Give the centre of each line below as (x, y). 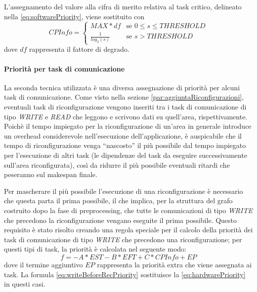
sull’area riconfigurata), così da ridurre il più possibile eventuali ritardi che (117, 164)
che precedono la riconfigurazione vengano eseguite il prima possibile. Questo (121, 220)
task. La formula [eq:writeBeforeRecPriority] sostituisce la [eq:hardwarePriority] (125, 274)
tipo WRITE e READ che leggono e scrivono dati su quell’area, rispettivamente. (126, 116)
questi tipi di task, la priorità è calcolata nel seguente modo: (95, 249)
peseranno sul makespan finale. (51, 174)
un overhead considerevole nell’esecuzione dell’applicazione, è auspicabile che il (123, 135)
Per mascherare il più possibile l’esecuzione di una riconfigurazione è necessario (124, 191)
